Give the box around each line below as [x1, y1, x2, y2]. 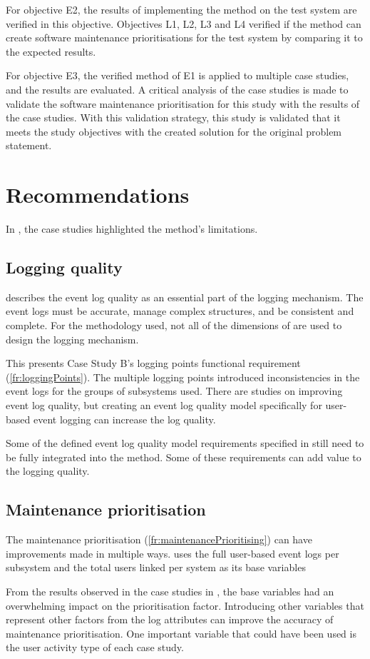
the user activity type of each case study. [6, 640, 184, 655]
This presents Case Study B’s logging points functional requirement [6, 356, 301, 371]
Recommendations [6, 180, 190, 209]
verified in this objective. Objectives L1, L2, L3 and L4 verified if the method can [6, 16, 361, 31]
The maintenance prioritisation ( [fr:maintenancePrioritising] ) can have [6, 532, 312, 547]
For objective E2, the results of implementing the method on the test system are [6, 2, 357, 16]
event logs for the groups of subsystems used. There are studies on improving [6, 383, 343, 398]
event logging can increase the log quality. [33, 411, 216, 426]
